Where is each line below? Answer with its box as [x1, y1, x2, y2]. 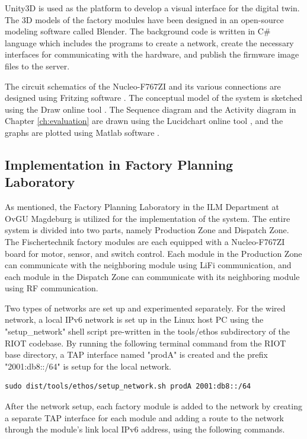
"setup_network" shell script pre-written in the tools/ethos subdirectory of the [5, 325, 290, 338]
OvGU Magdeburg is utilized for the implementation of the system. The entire [5, 212, 290, 224]
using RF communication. [5, 282, 98, 294]
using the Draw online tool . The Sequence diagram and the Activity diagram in [5, 103, 296, 115]
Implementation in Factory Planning [5, 155, 234, 173]
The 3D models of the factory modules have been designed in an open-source [5, 13, 284, 26]
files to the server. [5, 59, 70, 72]
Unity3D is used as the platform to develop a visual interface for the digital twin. [5, 2, 300, 14]
